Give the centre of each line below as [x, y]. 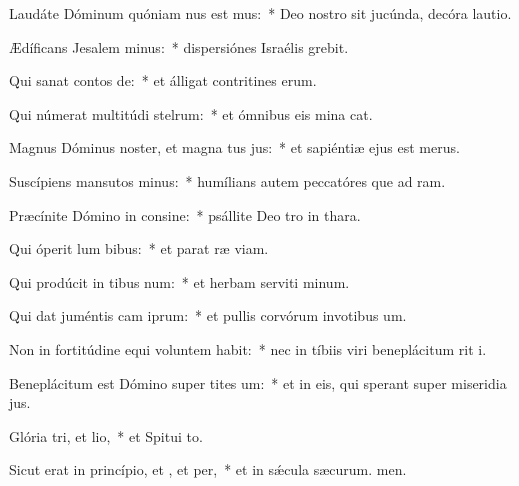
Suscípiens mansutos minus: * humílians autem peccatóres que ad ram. [227, 180]
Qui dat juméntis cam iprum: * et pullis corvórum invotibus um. [208, 315]
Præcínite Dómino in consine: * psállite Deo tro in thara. [185, 214]
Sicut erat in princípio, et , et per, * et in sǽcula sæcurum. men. [208, 469]
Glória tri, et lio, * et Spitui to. [106, 435]
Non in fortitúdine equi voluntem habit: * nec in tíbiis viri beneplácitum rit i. [248, 348]
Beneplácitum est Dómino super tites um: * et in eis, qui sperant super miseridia [258, 382]
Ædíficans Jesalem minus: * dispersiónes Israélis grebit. [179, 46]
